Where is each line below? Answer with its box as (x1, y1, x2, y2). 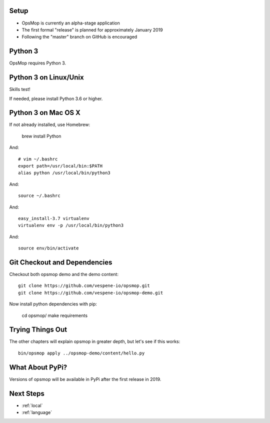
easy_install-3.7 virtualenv (18, 215, 89, 221)
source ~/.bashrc (18, 193, 60, 198)
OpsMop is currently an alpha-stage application (21, 20, 120, 26)
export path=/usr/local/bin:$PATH (18, 163, 102, 168)
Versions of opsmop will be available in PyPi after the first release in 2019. (9, 376, 161, 382)
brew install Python (21, 133, 61, 139)
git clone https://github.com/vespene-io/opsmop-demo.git (18, 290, 163, 295)
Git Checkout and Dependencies (9, 258, 112, 266)
